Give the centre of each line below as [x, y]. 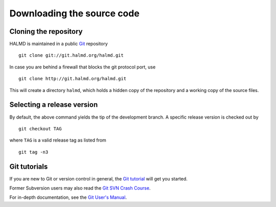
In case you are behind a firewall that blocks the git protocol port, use [83, 67]
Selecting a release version [54, 105]
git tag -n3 [33, 152]
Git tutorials [29, 166]
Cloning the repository [46, 31]
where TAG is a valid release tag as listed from [58, 140]
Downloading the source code [75, 13]
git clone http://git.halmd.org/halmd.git [73, 79]
